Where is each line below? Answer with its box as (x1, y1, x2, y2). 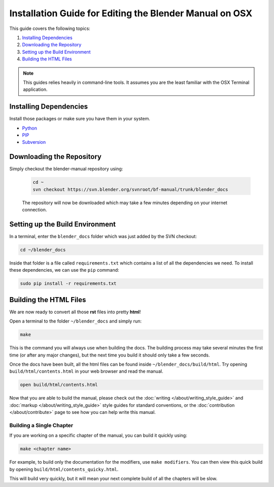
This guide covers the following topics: (9, 25, 91, 31)
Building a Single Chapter (9, 421, 74, 429)
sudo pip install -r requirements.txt (20, 281, 117, 286)
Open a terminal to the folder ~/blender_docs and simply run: (9, 318, 142, 324)
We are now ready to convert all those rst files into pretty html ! (9, 309, 141, 315)
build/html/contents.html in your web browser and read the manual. (9, 368, 163, 374)
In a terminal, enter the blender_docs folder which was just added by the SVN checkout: (9, 233, 197, 239)
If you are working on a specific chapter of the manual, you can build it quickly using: (9, 432, 187, 439)
